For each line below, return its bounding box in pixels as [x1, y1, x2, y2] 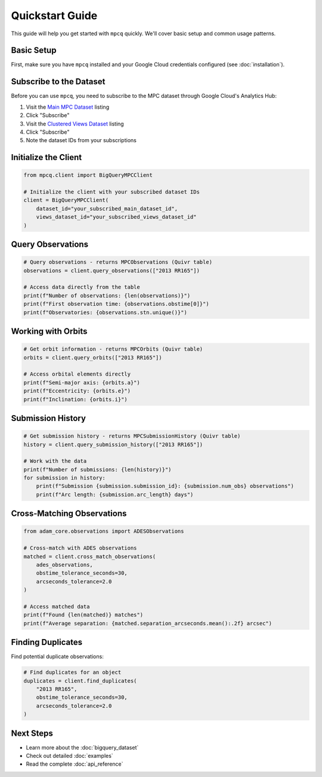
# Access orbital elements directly [23, 371, 131, 377]
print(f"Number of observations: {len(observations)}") [23, 292, 191, 299]
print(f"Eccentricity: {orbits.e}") [23, 388, 131, 394]
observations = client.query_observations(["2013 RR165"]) [23, 267, 200, 274]
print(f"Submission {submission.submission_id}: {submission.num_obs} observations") [36, 483, 295, 490]
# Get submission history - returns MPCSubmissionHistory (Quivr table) [23, 433, 241, 440]
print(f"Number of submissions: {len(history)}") [23, 466, 172, 473]
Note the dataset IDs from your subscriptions [26, 137, 137, 144]
